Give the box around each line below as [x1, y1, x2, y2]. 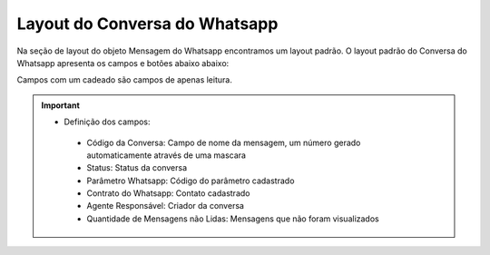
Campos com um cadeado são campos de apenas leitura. [16, 74, 233, 85]
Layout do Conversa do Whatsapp [16, 14, 279, 34]
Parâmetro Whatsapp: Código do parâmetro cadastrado [86, 175, 295, 186]
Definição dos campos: [64, 116, 151, 127]
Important [41, 100, 81, 111]
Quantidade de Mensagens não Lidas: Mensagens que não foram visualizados [86, 213, 380, 224]
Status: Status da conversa [86, 162, 188, 173]
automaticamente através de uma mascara [86, 150, 247, 161]
